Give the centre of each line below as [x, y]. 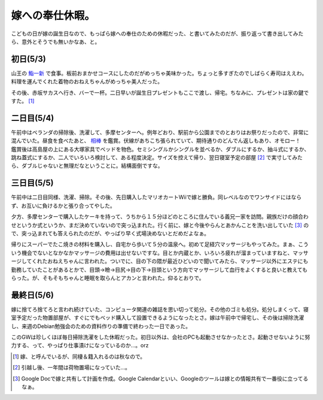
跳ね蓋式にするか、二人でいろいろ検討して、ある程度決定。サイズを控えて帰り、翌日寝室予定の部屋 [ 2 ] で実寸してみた [157, 157]
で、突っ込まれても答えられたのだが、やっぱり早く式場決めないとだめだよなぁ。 [110, 233]
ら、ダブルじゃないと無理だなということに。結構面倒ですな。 [87, 166]
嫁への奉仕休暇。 [53, 16]
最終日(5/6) [32, 295]
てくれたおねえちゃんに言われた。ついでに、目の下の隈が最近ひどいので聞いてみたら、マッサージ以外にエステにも [167, 261]
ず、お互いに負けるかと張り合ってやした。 [63, 205]
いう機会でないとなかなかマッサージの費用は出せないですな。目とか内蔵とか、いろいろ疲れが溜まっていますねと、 [152, 253]
